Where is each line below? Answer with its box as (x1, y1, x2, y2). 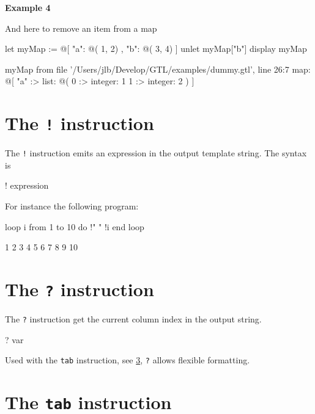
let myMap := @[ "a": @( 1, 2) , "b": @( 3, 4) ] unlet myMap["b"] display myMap (5, 42, 307, 55)
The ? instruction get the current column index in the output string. (5, 313, 262, 325)
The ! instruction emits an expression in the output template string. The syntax (5, 147, 307, 159)
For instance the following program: (5, 200, 139, 212)
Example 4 (5, 1, 51, 13)
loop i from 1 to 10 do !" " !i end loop (5, 220, 144, 233)
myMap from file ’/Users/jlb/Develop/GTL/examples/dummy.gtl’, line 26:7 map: (5, 62, 311, 75)
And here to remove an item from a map (5, 21, 157, 34)
